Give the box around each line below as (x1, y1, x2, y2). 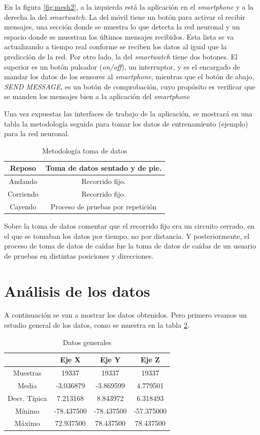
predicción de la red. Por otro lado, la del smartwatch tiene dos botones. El (4, 51, 238, 61)
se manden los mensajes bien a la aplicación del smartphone (4, 91, 190, 102)
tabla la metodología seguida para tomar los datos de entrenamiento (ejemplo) (4, 118, 248, 129)
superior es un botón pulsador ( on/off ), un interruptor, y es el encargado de (4, 61, 240, 72)
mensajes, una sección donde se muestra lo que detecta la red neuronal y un (4, 21, 240, 32)
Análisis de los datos (4, 280, 150, 301)
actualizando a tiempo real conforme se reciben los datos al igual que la (4, 41, 227, 52)
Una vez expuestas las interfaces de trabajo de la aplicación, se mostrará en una (4, 108, 253, 118)
